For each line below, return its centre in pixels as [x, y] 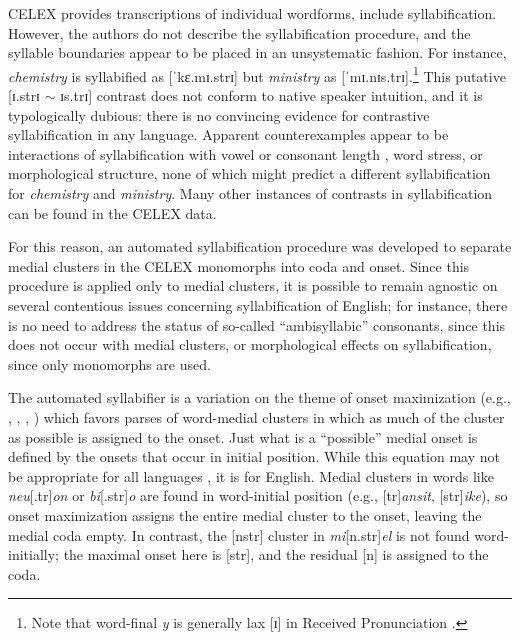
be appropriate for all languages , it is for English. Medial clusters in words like [251, 475]
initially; [33, 554]
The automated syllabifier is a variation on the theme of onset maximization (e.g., [259, 397]
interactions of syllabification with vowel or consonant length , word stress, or [245, 153]
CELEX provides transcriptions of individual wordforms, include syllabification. [252, 13]
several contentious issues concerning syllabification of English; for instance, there [258, 304]
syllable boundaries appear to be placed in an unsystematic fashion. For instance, [257, 52]
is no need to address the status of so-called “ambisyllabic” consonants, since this [257, 324]
